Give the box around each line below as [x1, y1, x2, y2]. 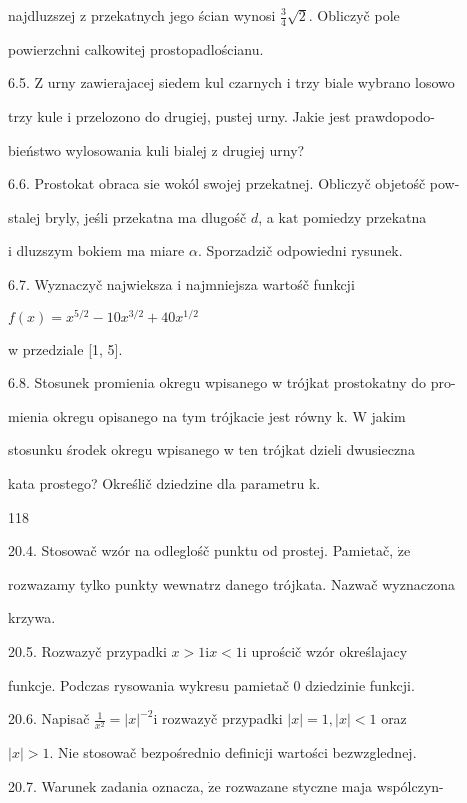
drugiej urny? [222, 139, 305, 160]
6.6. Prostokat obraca [8, 173, 140, 194]
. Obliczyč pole [308, 5, 400, 25]
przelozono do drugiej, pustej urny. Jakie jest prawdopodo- [75, 106, 435, 127]
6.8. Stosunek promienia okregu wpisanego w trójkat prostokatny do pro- [8, 372, 456, 393]
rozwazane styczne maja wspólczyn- [225, 775, 444, 796]
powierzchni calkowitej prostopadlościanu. [8, 38, 264, 59]
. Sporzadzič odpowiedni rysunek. [197, 240, 403, 261]
